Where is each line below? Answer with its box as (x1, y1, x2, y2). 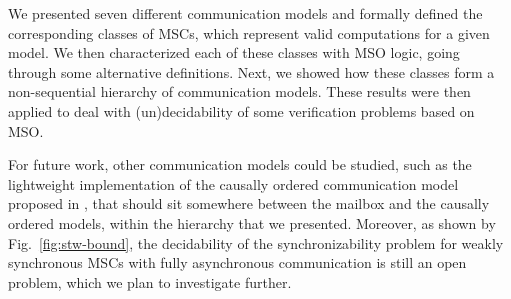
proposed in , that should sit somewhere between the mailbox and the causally (8, 193, 490, 214)
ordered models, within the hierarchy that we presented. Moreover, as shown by (8, 212, 496, 233)
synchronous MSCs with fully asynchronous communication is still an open (8, 252, 467, 273)
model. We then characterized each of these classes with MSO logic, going (8, 42, 460, 63)
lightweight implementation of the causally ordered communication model (8, 173, 459, 194)
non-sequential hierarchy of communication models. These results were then (8, 81, 471, 102)
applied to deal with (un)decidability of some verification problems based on (8, 100, 475, 121)
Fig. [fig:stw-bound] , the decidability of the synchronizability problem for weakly (8, 232, 504, 253)
